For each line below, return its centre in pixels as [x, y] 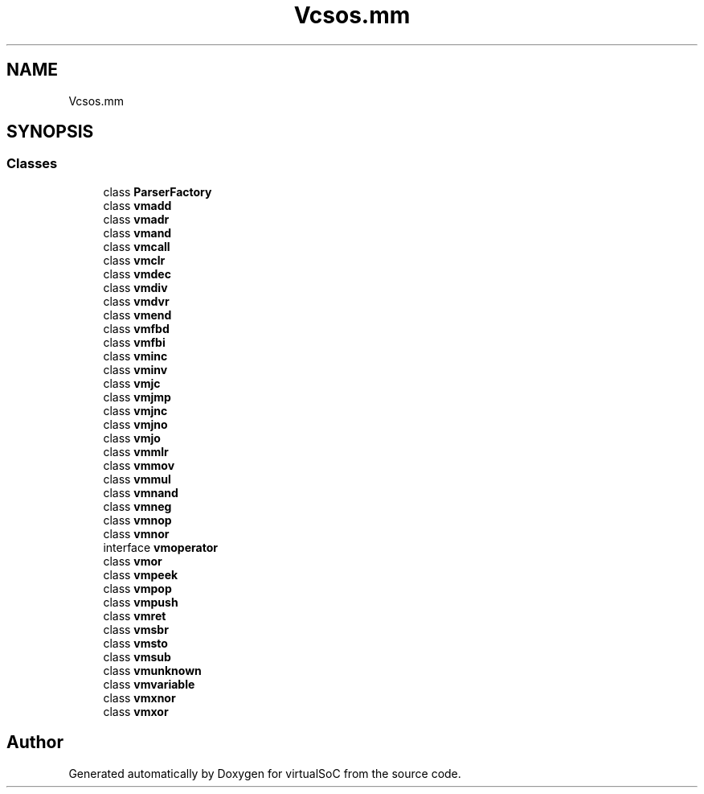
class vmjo [132, 438]
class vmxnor [139, 697]
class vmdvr [136, 301]
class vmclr [134, 260]
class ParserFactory [158, 191]
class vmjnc [135, 410]
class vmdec [137, 274]
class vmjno [135, 424]
